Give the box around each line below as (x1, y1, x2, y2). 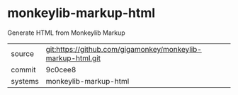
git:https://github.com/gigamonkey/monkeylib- (45, 44, 202, 54)
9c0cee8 (45, 65, 76, 74)
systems (11, 76, 39, 86)
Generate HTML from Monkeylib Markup (7, 28, 125, 37)
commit (11, 65, 36, 74)
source (11, 48, 34, 58)
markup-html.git (45, 53, 101, 63)
